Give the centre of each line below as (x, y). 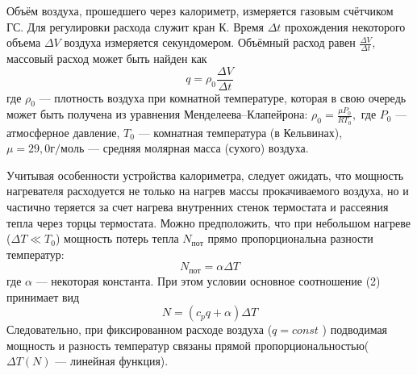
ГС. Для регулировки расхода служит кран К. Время (136, 26)
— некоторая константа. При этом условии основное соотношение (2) (208, 280)
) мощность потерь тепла (117, 238)
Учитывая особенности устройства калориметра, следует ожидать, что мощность (205, 175)
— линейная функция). (112, 361)
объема (24, 42)
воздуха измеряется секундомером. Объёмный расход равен (210, 42)
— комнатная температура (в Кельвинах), (240, 132)
